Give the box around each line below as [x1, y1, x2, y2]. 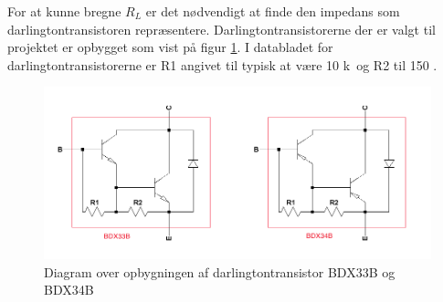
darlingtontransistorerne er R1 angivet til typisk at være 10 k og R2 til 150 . [7, 55, 438, 74]
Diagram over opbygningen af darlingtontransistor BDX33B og [44, 262, 396, 281]
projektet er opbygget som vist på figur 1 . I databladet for [7, 37, 333, 57]
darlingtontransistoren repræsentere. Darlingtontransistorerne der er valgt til [7, 19, 436, 38]
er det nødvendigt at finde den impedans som [145, 2, 400, 20]
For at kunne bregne [7, 2, 121, 20]
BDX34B [44, 280, 94, 299]
